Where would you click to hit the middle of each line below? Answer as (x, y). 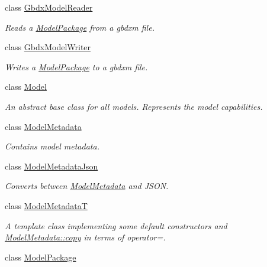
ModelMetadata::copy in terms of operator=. (85, 237)
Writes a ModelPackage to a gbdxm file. (76, 66)
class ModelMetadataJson (52, 166)
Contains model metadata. (52, 146)
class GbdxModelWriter (48, 47)
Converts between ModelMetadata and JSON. (87, 186)
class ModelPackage (41, 257)
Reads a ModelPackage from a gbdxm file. (80, 27)
